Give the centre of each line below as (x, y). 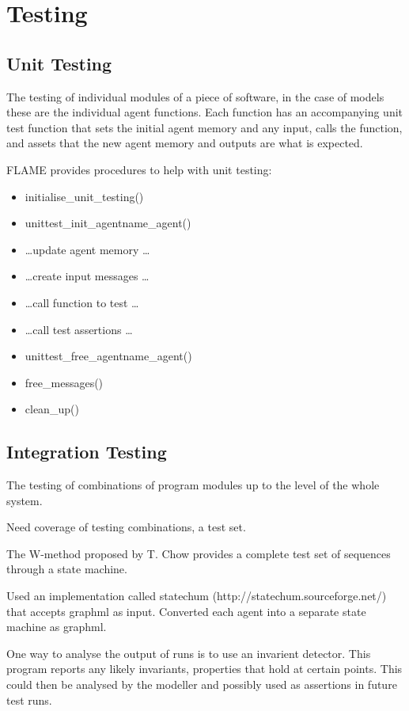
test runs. (29, 700)
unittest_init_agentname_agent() (108, 223)
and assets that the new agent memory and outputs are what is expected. (185, 143)
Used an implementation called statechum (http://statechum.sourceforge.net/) (197, 596)
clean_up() (52, 409)
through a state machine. (67, 569)
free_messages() (64, 382)
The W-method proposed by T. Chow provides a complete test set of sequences (199, 553)
